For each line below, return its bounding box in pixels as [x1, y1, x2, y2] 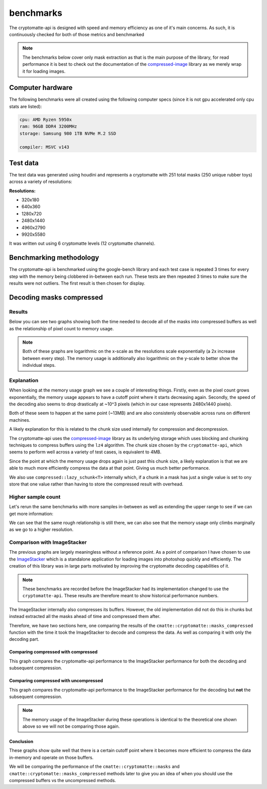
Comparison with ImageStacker [9, 539, 87, 546]
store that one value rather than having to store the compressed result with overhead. [9, 481, 184, 487]
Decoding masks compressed [9, 293, 103, 302]
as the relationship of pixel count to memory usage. [9, 325, 114, 331]
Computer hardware [9, 84, 73, 92]
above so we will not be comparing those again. [22, 723, 120, 729]
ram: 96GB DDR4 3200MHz [19, 124, 78, 130]
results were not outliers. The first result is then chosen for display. [9, 280, 145, 286]
